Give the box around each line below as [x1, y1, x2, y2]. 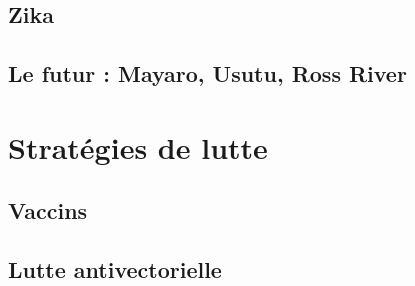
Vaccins [8, 195, 88, 226]
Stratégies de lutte [8, 126, 268, 167]
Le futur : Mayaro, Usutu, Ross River [8, 58, 407, 89]
